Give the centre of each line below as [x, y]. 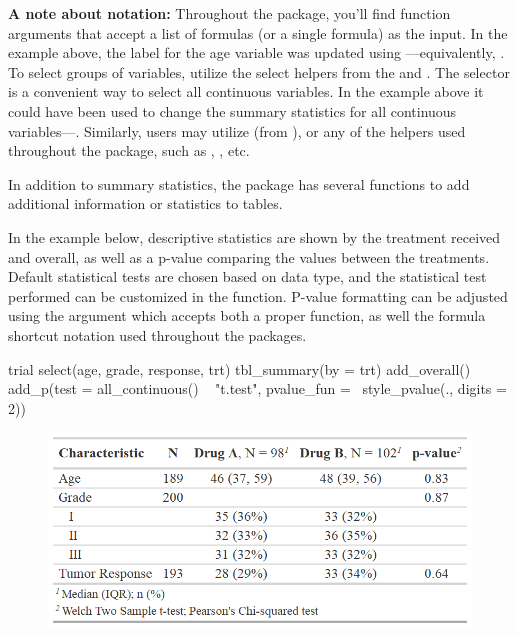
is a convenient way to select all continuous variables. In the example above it [246, 91]
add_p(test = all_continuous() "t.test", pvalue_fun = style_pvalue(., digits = [257, 388]
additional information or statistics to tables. [145, 203]
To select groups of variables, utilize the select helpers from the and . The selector [259, 71]
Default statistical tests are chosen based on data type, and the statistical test [247, 276]
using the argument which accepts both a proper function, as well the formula [247, 315]
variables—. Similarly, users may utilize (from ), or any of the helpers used [237, 130]
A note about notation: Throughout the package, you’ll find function [229, 13]
